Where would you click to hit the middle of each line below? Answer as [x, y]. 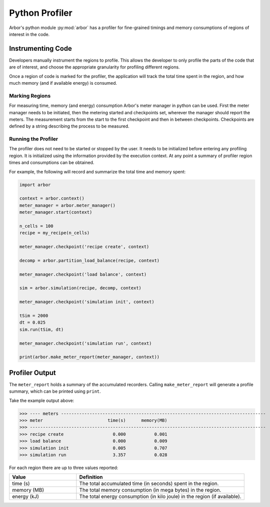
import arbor [35, 185]
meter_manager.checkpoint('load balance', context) [83, 274]
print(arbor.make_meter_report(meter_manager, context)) [90, 357]
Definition [91, 477]
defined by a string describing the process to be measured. [69, 126]
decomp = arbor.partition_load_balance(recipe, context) [90, 260]
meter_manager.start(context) [56, 212]
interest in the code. [30, 34]
